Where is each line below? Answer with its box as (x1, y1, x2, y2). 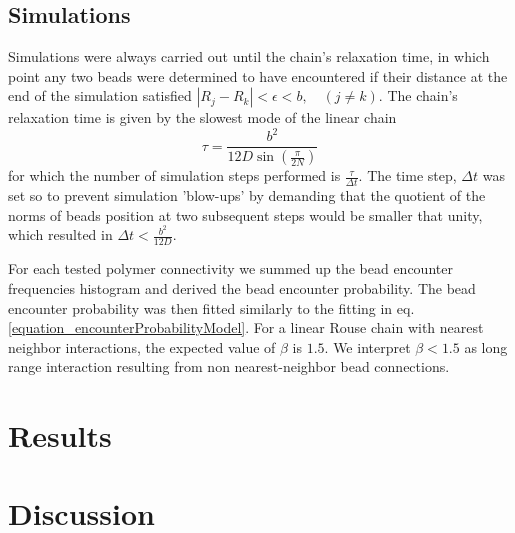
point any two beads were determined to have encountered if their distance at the (8, 65, 508, 86)
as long (464, 336, 508, 357)
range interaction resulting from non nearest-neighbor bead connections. (8, 356, 450, 377)
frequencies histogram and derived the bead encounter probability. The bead (8, 277, 476, 298)
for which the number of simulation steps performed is (8, 165, 341, 186)
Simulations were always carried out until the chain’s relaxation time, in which (8, 46, 490, 67)
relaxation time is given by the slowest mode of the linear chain (8, 107, 397, 128)
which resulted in (8, 224, 113, 245)
